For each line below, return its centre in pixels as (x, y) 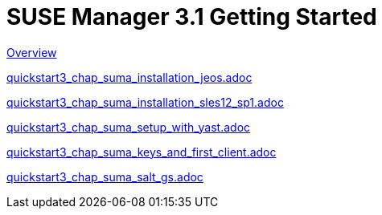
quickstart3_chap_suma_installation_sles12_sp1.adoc (145, 102)
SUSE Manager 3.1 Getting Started (192, 17)
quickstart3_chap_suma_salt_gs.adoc (105, 176)
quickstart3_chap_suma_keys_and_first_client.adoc (142, 152)
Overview (32, 52)
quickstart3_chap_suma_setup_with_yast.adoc (129, 127)
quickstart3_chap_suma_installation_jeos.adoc (129, 77)
